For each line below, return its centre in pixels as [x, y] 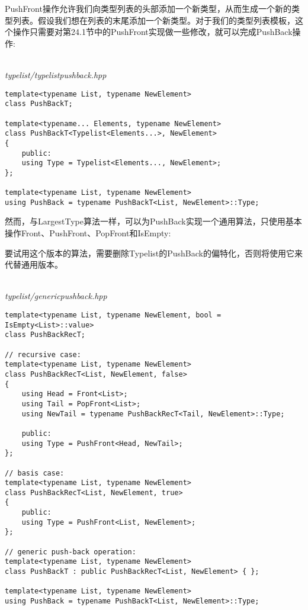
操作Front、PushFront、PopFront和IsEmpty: [88, 233]
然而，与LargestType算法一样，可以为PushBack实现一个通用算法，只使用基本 [153, 221]
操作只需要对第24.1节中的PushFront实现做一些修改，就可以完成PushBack [153, 32]
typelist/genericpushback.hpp [56, 296]
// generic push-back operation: [70, 552]
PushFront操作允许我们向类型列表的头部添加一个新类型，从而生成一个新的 [148, 8]
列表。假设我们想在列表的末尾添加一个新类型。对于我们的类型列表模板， [154, 20]
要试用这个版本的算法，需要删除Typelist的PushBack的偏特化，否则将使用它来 [154, 253]
